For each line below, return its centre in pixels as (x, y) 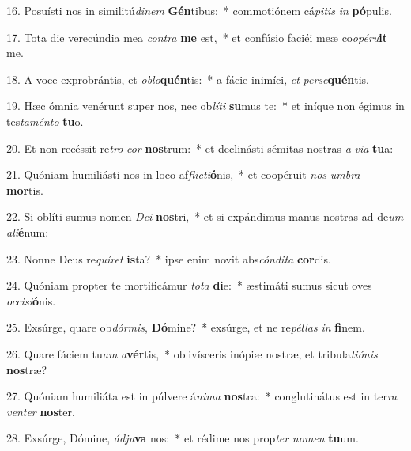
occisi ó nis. (31, 300)
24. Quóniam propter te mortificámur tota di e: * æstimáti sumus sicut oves (189, 285)
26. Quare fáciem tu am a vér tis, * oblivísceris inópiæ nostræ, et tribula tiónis (192, 353)
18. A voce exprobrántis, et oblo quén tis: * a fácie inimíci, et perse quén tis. (188, 79)
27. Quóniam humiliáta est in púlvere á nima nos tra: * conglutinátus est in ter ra (202, 396)
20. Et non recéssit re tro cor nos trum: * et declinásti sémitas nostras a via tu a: (200, 148)
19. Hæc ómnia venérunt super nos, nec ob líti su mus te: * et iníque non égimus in (205, 106)
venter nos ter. (41, 411)
